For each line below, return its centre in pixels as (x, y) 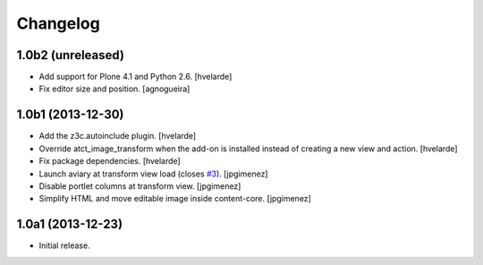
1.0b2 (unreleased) (71, 55)
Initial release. (64, 245)
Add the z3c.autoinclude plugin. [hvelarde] (118, 136)
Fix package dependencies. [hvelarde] (110, 161)
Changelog (58, 23)
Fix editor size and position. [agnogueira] (114, 89)
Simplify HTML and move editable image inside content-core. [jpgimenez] (175, 199)
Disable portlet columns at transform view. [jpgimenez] (140, 186)
